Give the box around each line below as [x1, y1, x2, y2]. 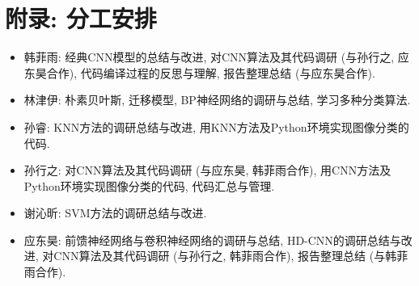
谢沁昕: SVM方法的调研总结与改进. [23, 204, 207, 221]
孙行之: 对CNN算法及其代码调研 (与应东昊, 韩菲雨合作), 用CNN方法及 [23, 162, 391, 179]
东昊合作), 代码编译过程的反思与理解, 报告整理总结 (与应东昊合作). [23, 64, 375, 81]
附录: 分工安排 [5, 2, 157, 35]
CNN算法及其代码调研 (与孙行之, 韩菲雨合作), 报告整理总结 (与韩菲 [53, 247, 408, 264]
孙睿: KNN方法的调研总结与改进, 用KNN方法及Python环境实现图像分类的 [23, 118, 409, 135]
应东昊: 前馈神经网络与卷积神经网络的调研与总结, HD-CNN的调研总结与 [23, 231, 401, 248]
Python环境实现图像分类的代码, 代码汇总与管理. [23, 177, 275, 194]
